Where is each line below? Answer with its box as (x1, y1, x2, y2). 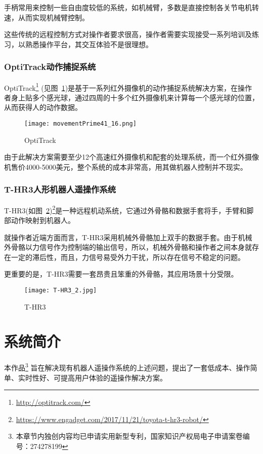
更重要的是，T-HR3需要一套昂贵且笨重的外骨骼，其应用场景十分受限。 (4, 269, 238, 279)
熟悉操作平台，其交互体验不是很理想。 (25, 39, 153, 49)
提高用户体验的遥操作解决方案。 (60, 372, 167, 383)
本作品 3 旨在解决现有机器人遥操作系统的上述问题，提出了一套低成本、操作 (4, 361, 250, 372)
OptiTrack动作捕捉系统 (4, 60, 96, 73)
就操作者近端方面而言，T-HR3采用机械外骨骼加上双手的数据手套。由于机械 (4, 232, 252, 242)
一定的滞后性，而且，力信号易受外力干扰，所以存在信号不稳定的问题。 (11, 251, 245, 262)
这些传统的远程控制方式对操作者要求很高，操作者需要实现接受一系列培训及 (4, 29, 252, 40)
